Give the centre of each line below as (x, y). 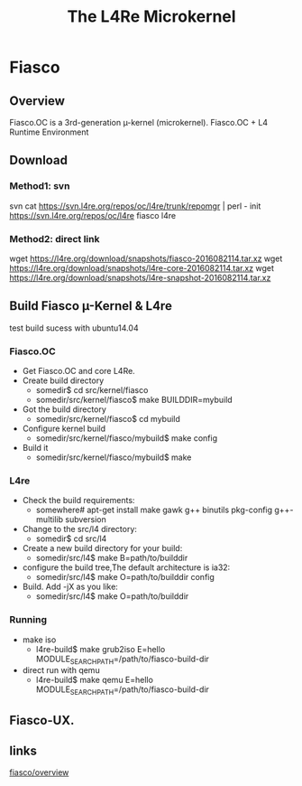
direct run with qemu (61, 670)
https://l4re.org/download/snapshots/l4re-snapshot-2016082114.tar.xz (140, 277)
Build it (35, 448)
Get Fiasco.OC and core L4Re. (78, 371)
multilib (50, 519)
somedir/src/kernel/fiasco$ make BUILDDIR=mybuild (134, 400)
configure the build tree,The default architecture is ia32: (126, 567)
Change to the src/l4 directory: (80, 529)
